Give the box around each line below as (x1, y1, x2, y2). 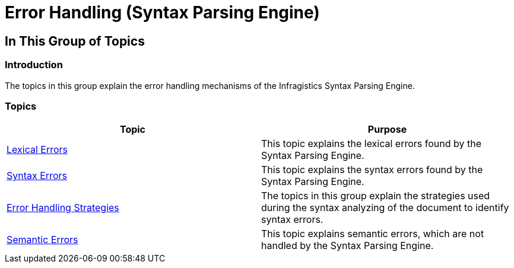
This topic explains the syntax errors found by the (261, 164, 483, 176)
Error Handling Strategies (7, 202, 119, 214)
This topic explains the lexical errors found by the (261, 138, 482, 150)
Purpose (367, 123, 407, 136)
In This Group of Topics (5, 33, 145, 49)
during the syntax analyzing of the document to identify (261, 202, 509, 214)
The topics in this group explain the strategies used (261, 190, 490, 202)
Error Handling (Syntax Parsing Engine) (5, 2, 320, 23)
